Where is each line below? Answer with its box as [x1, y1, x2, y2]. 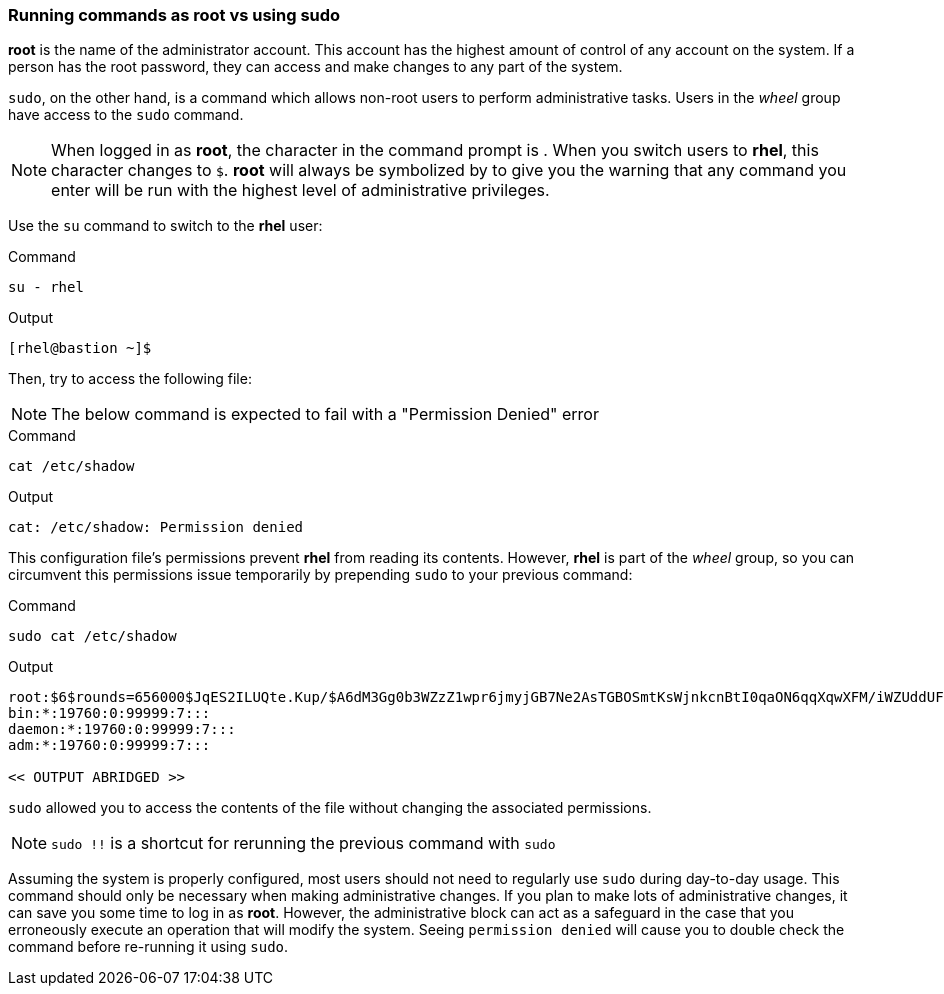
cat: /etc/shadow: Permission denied [8, 519, 304, 536]
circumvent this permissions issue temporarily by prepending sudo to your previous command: [8, 566, 633, 584]
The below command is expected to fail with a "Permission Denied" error [51, 404, 599, 425]
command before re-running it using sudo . [8, 938, 289, 956]
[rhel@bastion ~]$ [8, 340, 152, 357]
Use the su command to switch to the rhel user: [8, 217, 323, 235]
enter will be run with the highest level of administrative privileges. [51, 180, 550, 201]
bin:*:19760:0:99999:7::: [8, 705, 211, 722]
